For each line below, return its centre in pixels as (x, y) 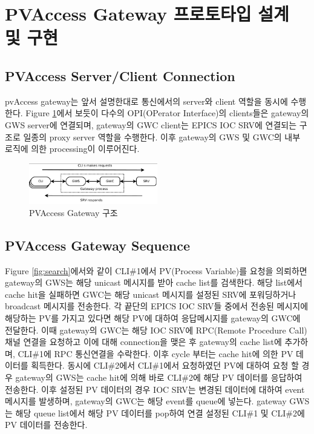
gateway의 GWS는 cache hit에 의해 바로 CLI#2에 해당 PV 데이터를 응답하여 (159, 377)
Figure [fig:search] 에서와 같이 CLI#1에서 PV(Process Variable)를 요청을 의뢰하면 (156, 270)
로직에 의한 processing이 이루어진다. (72, 149)
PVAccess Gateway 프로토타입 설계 (147, 14)
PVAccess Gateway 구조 (74, 212)
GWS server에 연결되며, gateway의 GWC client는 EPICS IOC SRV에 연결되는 (151, 124)
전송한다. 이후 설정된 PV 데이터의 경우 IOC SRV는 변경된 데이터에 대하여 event (155, 389)
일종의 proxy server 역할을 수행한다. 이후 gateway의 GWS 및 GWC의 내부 (162, 136)
